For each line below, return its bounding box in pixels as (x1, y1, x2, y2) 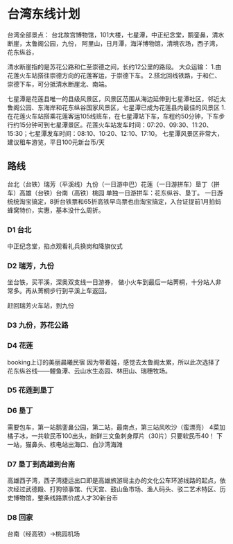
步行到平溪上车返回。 (49, 287, 111, 295)
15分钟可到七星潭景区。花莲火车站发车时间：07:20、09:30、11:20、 (19, 121, 213, 129)
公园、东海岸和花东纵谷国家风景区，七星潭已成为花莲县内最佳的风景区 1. (19, 103, 226, 112)
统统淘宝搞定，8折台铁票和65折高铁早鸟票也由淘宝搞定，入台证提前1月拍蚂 (7, 197, 222, 205)
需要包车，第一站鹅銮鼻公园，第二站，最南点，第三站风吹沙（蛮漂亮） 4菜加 (7, 423, 225, 431)
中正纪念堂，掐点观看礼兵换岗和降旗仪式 (7, 242, 123, 250)
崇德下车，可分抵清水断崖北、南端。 (7, 80, 111, 88)
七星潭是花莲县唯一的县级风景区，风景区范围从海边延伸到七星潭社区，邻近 (7, 94, 220, 103)
